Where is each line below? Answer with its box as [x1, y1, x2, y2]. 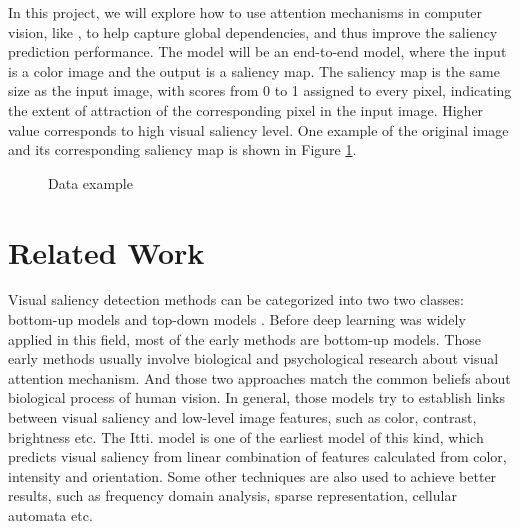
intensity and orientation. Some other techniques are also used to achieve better [8, 465, 497, 486]
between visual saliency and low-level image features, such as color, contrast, [8, 407, 477, 428]
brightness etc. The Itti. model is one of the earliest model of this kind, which [8, 426, 484, 447]
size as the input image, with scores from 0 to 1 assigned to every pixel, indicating [8, 80, 512, 101]
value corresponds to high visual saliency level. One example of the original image [8, 119, 509, 140]
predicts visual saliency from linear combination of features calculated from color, [8, 446, 507, 467]
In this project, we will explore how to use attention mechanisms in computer [8, 2, 483, 22]
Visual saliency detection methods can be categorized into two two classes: [8, 289, 464, 310]
